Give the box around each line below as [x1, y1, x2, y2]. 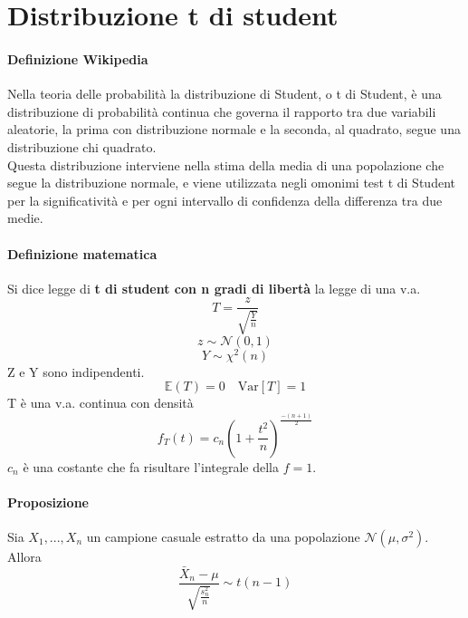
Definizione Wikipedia [7, 49, 148, 68]
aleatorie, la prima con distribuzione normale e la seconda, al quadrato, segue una [7, 120, 461, 139]
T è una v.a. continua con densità [7, 393, 194, 412]
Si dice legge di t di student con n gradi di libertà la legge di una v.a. [7, 278, 421, 297]
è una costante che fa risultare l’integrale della [23, 457, 279, 476]
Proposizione [7, 492, 89, 511]
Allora [7, 546, 42, 565]
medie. [7, 208, 43, 227]
